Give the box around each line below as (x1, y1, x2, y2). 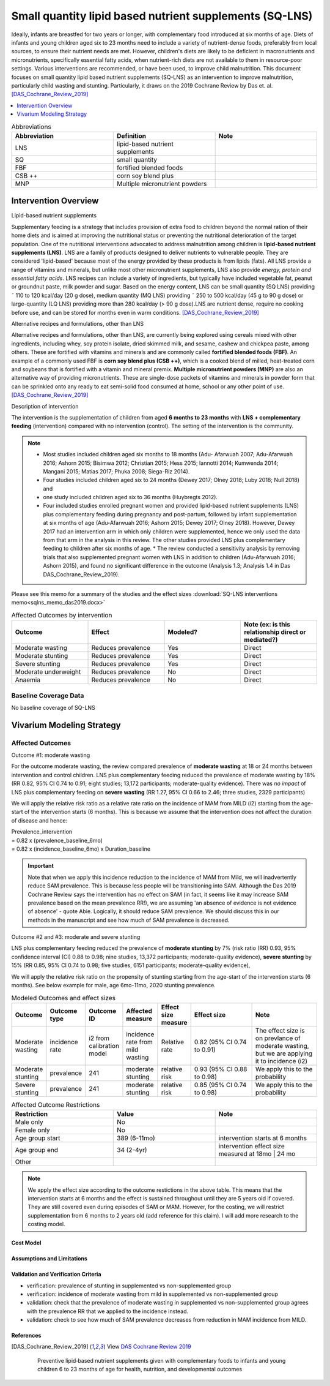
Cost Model (11, 1239, 42, 1246)
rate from (126, 1038, 153, 1046)
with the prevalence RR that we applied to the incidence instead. (26, 1308, 189, 1315)
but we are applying (255, 1049, 313, 1058)
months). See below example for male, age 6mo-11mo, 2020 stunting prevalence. (11, 982, 216, 989)
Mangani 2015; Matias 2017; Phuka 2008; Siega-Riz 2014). (43, 467, 190, 475)
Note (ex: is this (243, 620, 290, 629)
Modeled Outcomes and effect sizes (11, 993, 116, 1002)
